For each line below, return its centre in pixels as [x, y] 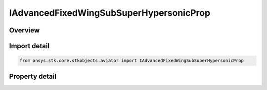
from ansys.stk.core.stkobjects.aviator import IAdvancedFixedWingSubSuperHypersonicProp [132, 61]
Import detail [29, 46]
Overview [24, 30]
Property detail [33, 76]
